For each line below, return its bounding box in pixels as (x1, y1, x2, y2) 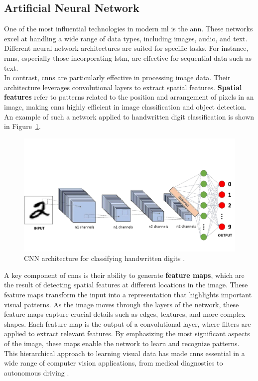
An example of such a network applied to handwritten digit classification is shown (4, 111, 255, 122)
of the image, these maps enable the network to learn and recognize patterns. (4, 338, 240, 348)
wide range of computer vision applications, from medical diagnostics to (4, 358, 223, 368)
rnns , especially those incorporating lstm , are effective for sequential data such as (4, 52, 252, 63)
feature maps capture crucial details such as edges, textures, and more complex (4, 309, 246, 319)
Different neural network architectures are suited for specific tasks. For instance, (4, 43, 249, 53)
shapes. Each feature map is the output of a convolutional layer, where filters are (4, 318, 251, 329)
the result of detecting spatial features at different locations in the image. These (4, 279, 248, 290)
